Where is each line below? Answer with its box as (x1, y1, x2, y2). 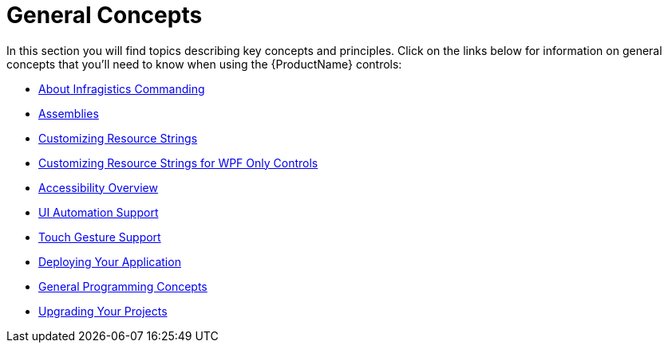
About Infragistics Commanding (38, 81, 205, 96)
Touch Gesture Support (38, 229, 161, 244)
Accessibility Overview (38, 180, 158, 194)
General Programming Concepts (38, 279, 208, 293)
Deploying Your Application (38, 254, 181, 269)
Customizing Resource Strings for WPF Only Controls (38, 155, 318, 170)
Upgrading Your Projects (38, 304, 168, 318)
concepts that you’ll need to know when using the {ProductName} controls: (6, 57, 402, 71)
